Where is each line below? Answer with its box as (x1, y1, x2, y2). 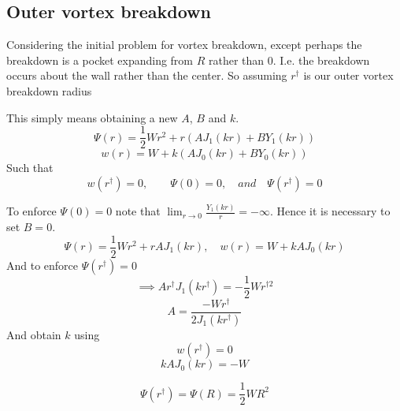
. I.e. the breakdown (272, 51, 370, 68)
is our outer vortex (303, 67, 394, 84)
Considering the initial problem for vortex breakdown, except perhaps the (6, 36, 362, 53)
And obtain (6, 326, 61, 342)
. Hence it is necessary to (269, 203, 391, 219)
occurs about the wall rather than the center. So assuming (6, 67, 287, 84)
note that (115, 203, 161, 219)
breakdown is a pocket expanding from (6, 51, 194, 68)
